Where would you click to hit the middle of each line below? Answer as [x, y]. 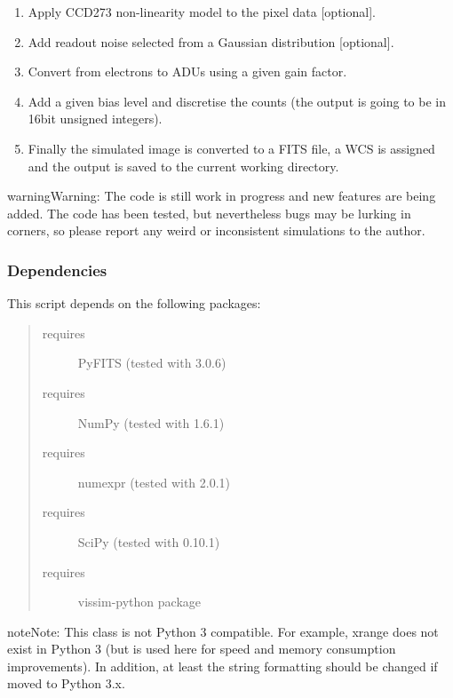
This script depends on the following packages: [134, 303]
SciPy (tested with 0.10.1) [149, 541]
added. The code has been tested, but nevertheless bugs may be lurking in [209, 213]
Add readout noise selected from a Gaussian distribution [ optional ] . [211, 41]
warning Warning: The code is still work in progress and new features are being [222, 196]
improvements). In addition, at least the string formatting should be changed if [223, 666]
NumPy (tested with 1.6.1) [151, 422]
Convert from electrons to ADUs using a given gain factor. [187, 71]
